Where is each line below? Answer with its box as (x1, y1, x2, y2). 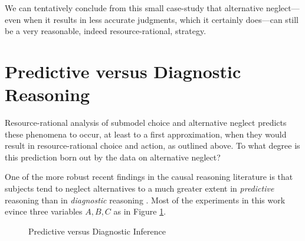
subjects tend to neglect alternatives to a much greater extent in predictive (5, 182, 274, 195)
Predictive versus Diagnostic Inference (28, 225, 166, 237)
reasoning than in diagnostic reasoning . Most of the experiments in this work (5, 193, 286, 206)
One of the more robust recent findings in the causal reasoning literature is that (5, 170, 293, 183)
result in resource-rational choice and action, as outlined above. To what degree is (5, 139, 300, 152)
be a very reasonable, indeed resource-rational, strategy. (5, 25, 206, 37)
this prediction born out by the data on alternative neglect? (5, 150, 221, 163)
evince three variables (5, 205, 83, 217)
